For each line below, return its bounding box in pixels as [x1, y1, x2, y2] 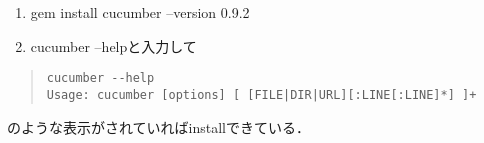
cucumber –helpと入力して [30, 35, 197, 56]
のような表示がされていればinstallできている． [7, 116, 311, 137]
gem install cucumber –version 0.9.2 [30, 2, 250, 22]
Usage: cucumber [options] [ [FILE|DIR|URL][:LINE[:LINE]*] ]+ [46, 87, 477, 102]
